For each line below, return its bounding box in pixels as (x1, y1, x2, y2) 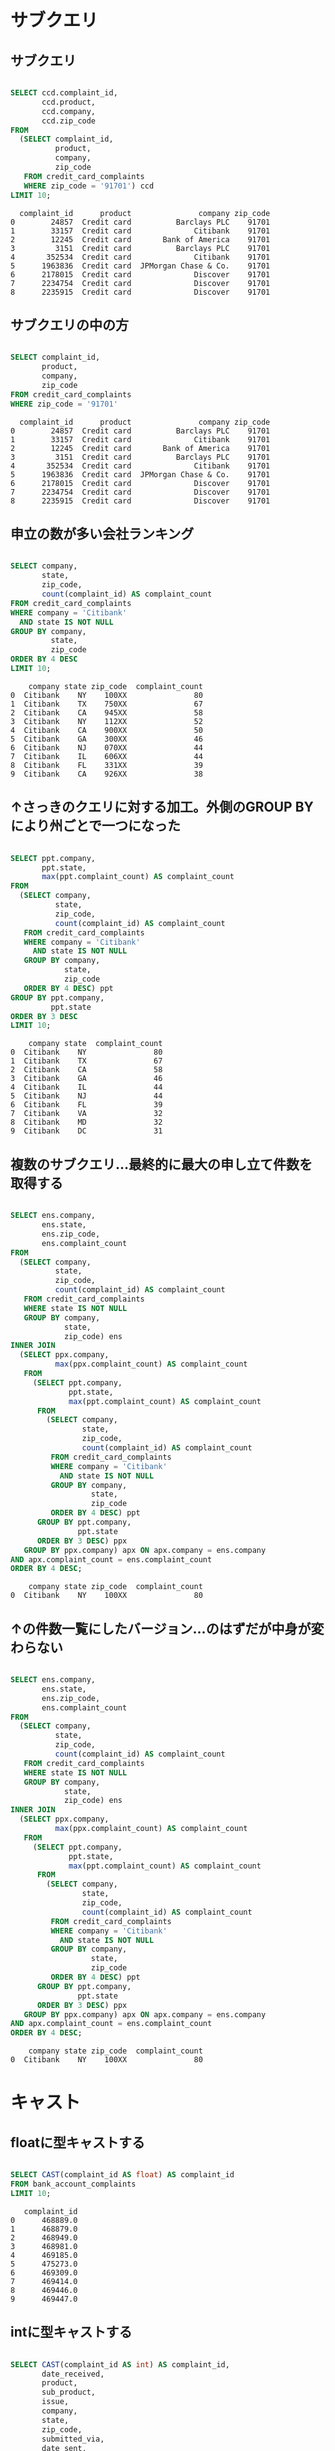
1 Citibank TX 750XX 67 (10, 699, 203, 709)
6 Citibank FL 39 (10, 1100, 163, 1110)
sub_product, (41, 2387, 97, 2398)
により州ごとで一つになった (10, 817, 181, 835)
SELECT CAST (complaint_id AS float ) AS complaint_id (10, 2170, 235, 2180)
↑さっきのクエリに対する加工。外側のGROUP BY (10, 799, 314, 816)
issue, (41, 2397, 70, 2407)
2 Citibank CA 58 (10, 1065, 163, 1075)
